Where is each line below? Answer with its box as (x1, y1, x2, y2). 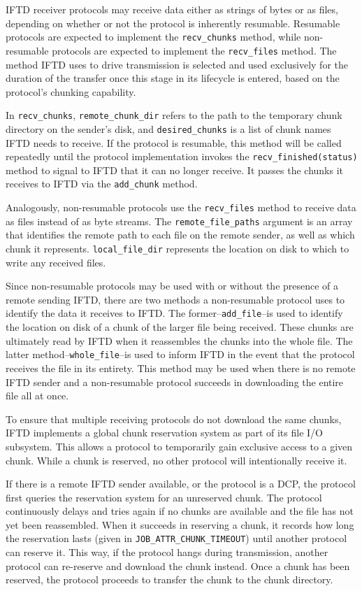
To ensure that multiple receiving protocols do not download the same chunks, (6, 411, 342, 426)
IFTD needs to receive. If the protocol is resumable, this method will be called (6, 135, 342, 150)
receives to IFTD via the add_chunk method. (6, 176, 198, 191)
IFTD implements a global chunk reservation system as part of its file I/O (6, 425, 323, 440)
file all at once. (6, 388, 69, 403)
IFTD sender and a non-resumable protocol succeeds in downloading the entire (6, 374, 344, 389)
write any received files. (6, 255, 106, 269)
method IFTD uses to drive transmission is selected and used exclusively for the (6, 57, 348, 71)
